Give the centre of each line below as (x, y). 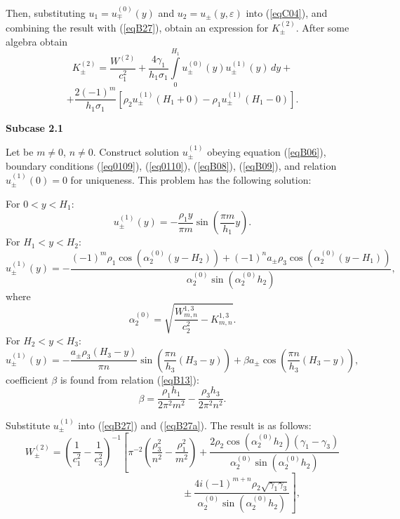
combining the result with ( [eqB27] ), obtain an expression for (137, 28)
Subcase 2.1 (34, 127)
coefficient (27, 379)
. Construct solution (136, 152)
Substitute (28, 425)
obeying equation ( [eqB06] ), (267, 152)
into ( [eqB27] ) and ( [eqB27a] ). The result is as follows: (195, 425)
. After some (322, 28)
